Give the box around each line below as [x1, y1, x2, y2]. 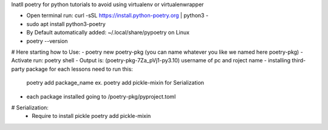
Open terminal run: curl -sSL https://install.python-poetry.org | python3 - [26, 12, 209, 19]
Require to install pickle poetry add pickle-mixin [32, 112, 151, 120]
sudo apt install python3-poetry [26, 20, 106, 27]
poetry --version [26, 37, 68, 45]
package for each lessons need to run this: [26, 65, 133, 73]
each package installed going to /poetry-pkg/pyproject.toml [26, 93, 176, 100]
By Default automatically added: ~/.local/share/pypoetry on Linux [26, 29, 190, 36]
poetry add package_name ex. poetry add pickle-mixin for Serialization [26, 79, 205, 86]
